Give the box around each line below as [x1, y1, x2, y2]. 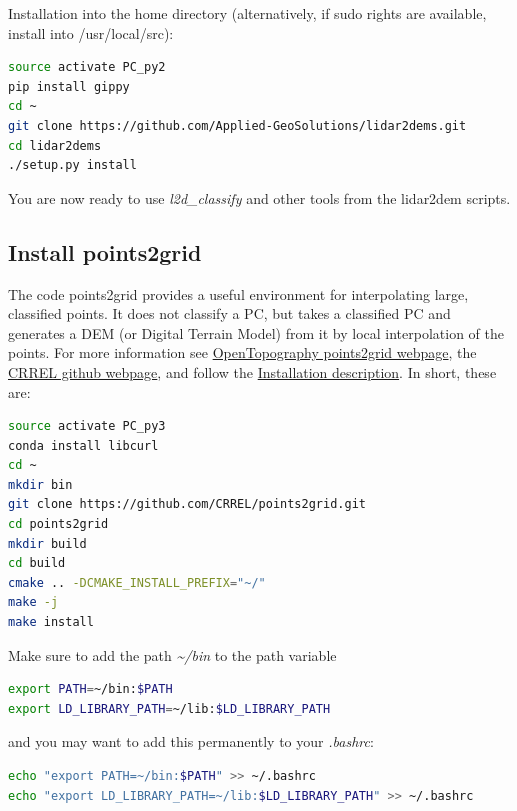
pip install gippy [8, 79, 130, 94]
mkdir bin [8, 477, 73, 492]
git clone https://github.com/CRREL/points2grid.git [8, 497, 366, 512]
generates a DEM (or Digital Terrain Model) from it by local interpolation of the [8, 322, 504, 343]
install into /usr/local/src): [8, 22, 174, 43]
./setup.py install [8, 158, 137, 173]
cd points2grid [8, 517, 109, 532]
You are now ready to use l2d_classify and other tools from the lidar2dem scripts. [8, 187, 511, 208]
